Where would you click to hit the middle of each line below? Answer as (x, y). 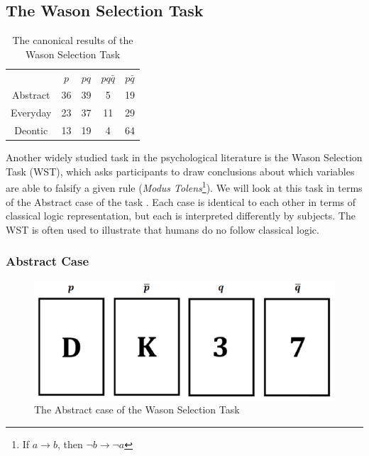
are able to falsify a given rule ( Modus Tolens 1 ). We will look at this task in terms (184, 187)
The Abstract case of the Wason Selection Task (137, 409)
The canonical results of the (73, 40)
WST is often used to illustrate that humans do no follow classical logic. (163, 229)
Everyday (31, 113)
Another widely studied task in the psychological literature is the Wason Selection (184, 157)
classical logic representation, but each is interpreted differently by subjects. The (181, 216)
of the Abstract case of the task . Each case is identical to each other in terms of (181, 201)
